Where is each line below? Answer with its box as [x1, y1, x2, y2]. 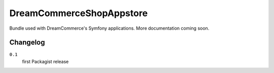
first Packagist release [22, 58, 69, 64]
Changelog [9, 38, 45, 47]
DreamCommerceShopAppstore [9, 8, 148, 19]
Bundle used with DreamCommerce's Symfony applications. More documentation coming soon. [9, 25, 210, 31]
